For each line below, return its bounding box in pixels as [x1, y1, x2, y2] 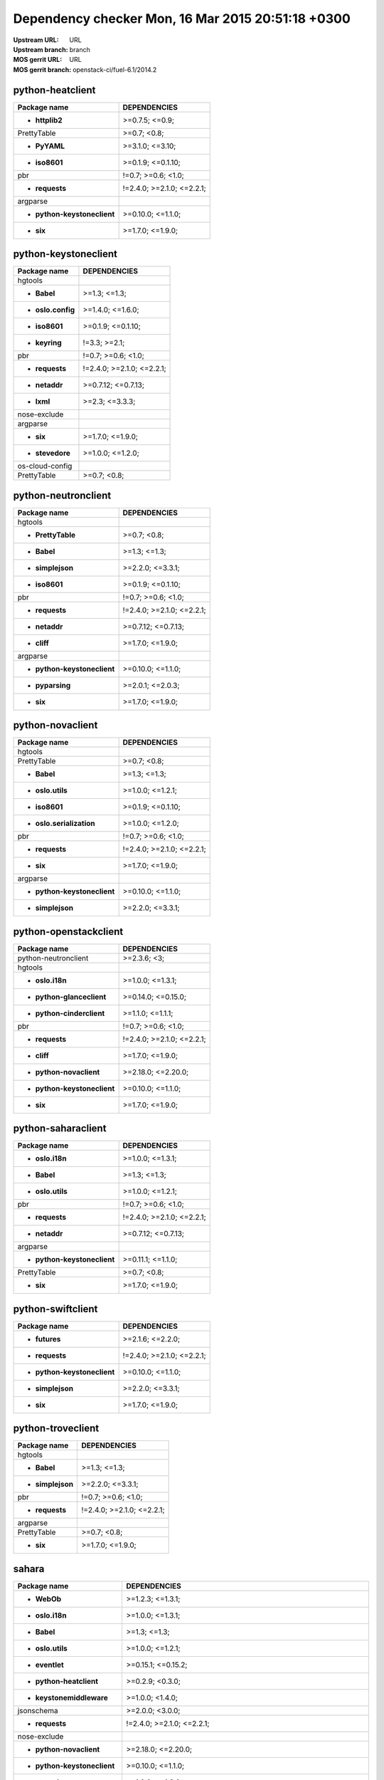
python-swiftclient [13, 1303, 98, 1315]
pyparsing [35, 680, 71, 690]
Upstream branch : [13, 45, 68, 53]
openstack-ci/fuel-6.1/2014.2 [72, 65, 157, 74]
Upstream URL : [13, 36, 60, 44]
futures [35, 1334, 61, 1344]
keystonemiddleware [35, 1692, 108, 1702]
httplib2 [35, 115, 63, 125]
